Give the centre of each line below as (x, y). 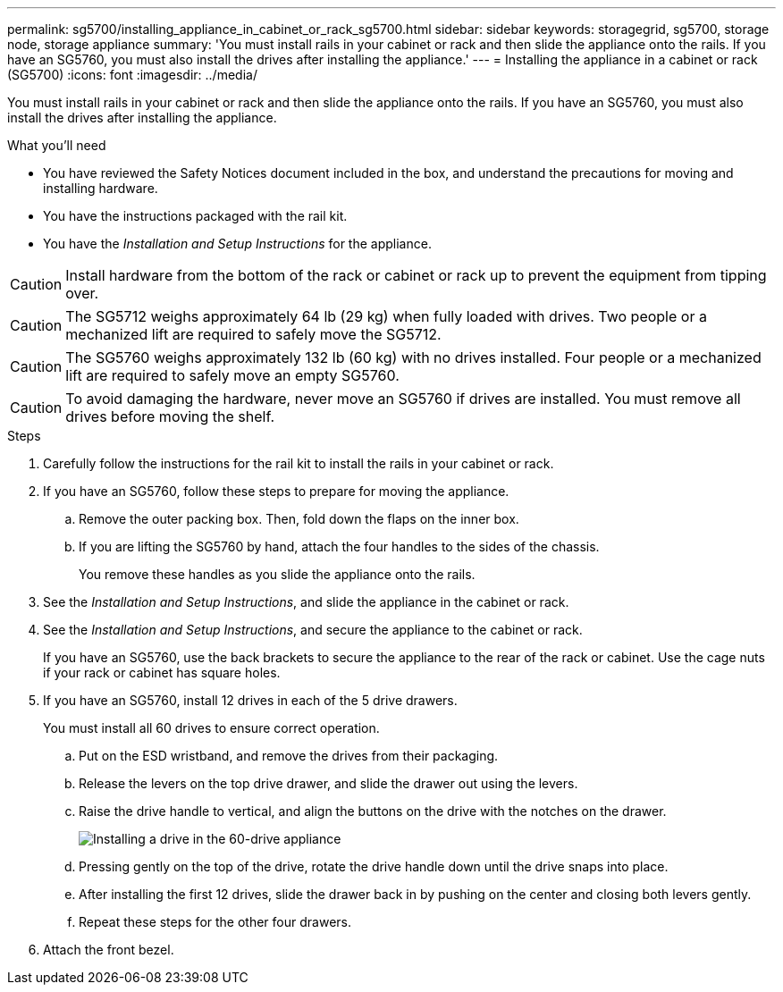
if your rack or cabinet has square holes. (162, 673)
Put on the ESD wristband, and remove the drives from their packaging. (289, 756)
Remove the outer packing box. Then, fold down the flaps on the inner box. (299, 519)
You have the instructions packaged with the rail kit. (195, 216)
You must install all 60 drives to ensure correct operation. (211, 728)
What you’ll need (57, 145)
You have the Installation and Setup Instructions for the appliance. (237, 244)
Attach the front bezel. (109, 950)
